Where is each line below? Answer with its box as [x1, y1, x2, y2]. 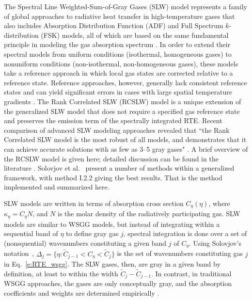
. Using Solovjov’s [189, 238, 242, 248]
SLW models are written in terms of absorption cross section [4, 198, 184, 208]
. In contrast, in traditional [151, 268, 232, 278]
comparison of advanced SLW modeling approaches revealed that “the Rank [4, 125, 230, 135]
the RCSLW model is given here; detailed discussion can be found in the [4, 153, 219, 163]
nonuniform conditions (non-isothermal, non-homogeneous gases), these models [4, 58, 238, 68]
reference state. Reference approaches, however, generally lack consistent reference [4, 77, 247, 87]
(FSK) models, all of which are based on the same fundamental [41, 30, 229, 40]
